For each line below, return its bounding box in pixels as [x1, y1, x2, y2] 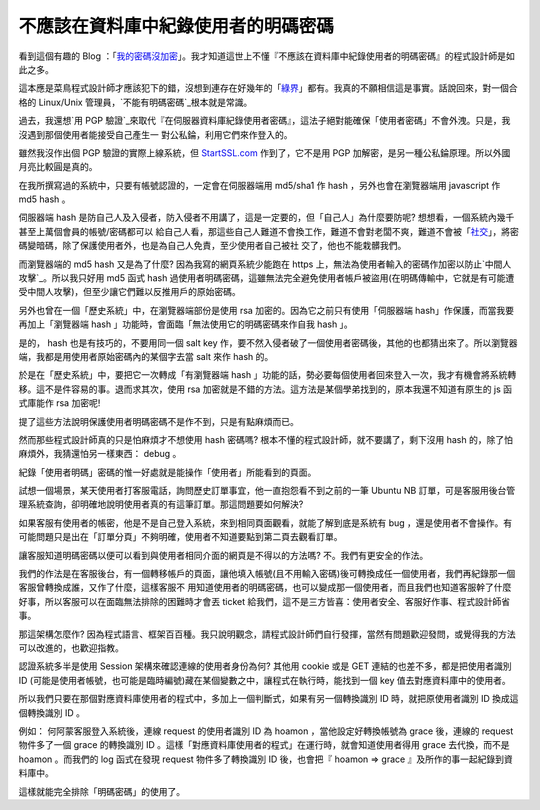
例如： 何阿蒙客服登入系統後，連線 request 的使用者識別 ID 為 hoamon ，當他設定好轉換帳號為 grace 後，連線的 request [18, 725, 514, 737]
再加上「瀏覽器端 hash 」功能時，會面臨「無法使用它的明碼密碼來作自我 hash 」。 [18, 318, 354, 330]
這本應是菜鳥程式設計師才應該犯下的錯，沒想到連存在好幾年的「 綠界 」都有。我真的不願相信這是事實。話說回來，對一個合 [18, 82, 518, 94]
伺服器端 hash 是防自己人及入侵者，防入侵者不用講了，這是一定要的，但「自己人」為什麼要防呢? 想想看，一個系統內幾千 [18, 211, 515, 224]
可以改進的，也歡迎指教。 [18, 642, 124, 654]
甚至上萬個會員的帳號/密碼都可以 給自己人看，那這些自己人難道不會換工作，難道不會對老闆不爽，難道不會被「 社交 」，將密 [18, 225, 519, 237]
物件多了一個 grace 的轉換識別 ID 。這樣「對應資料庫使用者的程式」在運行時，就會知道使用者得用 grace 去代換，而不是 [18, 739, 510, 751]
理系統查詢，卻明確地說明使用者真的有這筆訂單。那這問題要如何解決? [18, 498, 304, 510]
